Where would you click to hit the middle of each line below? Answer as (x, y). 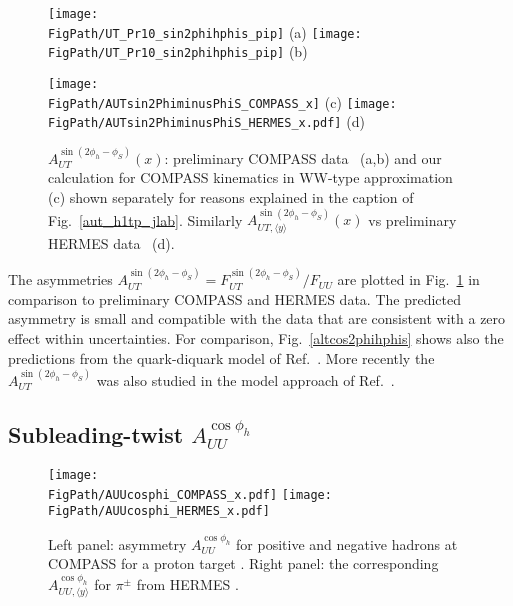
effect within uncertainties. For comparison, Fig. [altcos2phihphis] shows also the (256, 337)
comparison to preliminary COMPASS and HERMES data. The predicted (234, 298)
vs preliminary (412, 219)
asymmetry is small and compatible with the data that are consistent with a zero (257, 318)
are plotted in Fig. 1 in (408, 279)
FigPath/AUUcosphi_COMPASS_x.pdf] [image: (190, 494)
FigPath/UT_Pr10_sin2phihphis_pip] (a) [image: (205, 31)
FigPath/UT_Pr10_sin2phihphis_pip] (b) (178, 51)
